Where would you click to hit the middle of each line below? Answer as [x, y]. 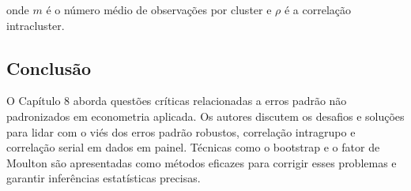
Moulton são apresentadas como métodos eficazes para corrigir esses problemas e [202, 162]
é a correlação [318, 9]
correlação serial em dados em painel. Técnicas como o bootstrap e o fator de [193, 147]
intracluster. [36, 25]
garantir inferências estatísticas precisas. [104, 178]
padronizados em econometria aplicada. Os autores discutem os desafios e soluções [205, 116]
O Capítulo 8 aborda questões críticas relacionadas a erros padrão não [177, 101]
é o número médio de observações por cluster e [159, 9]
